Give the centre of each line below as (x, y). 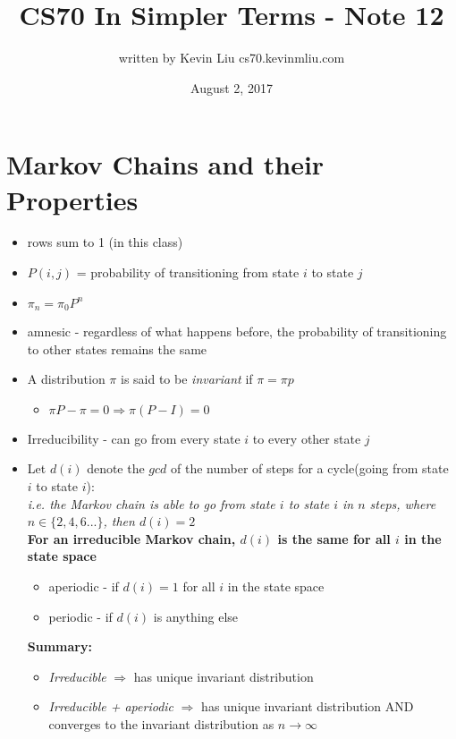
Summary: (59, 646)
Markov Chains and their (165, 164)
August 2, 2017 (232, 87)
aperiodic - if (84, 586)
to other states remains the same (117, 348)
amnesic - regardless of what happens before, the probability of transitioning (237, 331)
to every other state (307, 438)
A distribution (66, 379)
